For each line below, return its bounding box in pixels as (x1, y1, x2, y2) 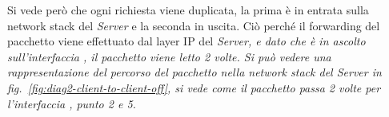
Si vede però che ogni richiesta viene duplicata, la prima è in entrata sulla (7, 2, 369, 18)
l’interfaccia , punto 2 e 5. (7, 95, 136, 111)
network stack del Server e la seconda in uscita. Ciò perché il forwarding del (7, 17, 380, 33)
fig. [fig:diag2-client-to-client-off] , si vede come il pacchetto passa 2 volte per (7, 79, 381, 96)
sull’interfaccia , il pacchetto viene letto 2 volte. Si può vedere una (7, 48, 331, 64)
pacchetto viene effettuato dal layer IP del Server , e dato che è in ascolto (7, 33, 366, 49)
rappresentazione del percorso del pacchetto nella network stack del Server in (7, 64, 382, 80)
